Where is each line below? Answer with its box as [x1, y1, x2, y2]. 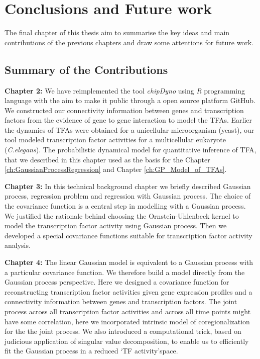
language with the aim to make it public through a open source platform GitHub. [5, 95, 256, 106]
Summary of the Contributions [5, 61, 168, 77]
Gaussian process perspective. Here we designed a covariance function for [5, 277, 229, 287]
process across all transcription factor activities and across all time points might [5, 306, 251, 316]
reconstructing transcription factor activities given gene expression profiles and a [5, 286, 252, 297]
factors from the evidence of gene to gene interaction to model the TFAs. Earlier [5, 115, 252, 125]
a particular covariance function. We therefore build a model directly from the [5, 266, 245, 277]
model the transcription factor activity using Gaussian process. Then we [5, 220, 227, 231]
